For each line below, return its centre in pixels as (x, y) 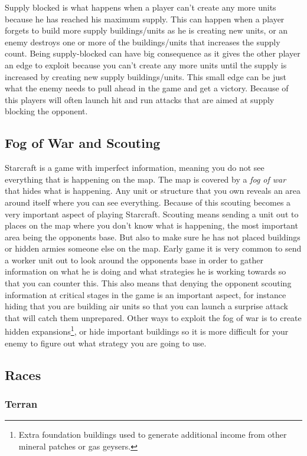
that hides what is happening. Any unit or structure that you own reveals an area (153, 191)
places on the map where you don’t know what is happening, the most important (151, 225)
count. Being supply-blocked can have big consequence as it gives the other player (153, 53)
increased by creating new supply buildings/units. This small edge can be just (146, 76)
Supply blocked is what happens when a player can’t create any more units (141, 7)
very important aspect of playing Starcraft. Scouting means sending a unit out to (152, 214)
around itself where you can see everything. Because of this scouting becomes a (148, 202)
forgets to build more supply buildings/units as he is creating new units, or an (146, 30)
